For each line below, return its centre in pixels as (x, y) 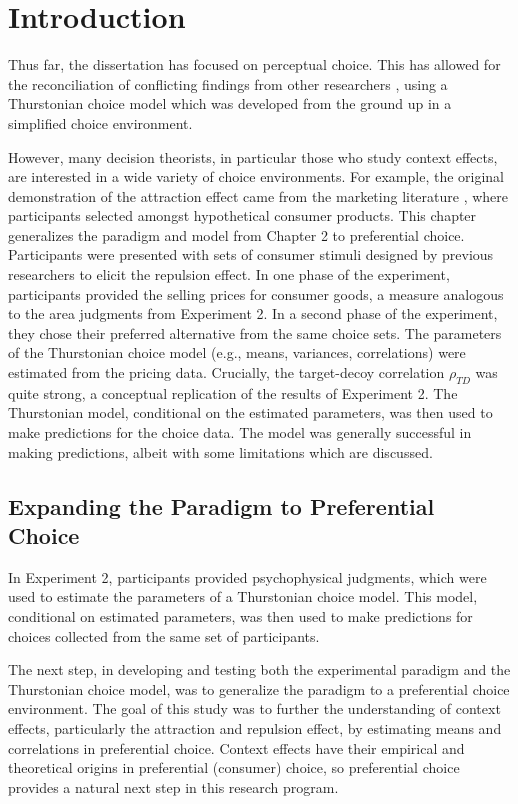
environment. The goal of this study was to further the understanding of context (254, 708)
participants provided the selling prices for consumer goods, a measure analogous (256, 293)
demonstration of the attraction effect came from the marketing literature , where (258, 195)
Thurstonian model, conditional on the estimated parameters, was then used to (250, 412)
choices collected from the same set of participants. (164, 635)
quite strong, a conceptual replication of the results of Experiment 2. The (233, 392)
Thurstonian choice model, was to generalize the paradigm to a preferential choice (259, 688)
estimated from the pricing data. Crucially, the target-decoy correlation (226, 372)
